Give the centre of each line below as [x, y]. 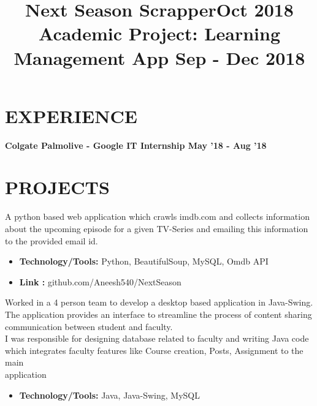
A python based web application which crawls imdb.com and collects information [157, 216]
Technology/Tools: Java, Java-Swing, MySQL [109, 395]
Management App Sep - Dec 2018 [159, 57]
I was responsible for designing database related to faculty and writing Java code [157, 338]
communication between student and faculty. [89, 326]
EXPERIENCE [71, 115]
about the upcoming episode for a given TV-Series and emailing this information [157, 228]
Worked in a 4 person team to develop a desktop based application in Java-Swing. [159, 302]
